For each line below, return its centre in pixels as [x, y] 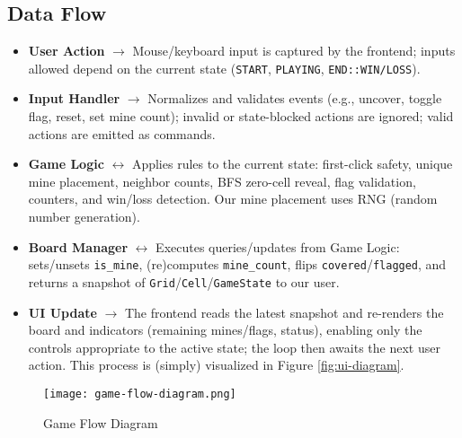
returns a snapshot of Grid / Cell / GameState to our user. [184, 281]
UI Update [62, 312]
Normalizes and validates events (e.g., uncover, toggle [295, 98]
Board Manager [78, 246]
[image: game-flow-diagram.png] [140, 394]
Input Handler [74, 98]
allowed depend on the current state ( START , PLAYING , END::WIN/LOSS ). [224, 68]
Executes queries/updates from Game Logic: [278, 246]
